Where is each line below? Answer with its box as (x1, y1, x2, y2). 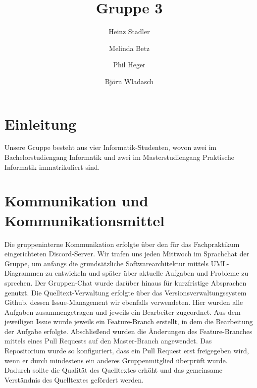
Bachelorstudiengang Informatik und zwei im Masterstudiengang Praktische (4, 152, 235, 162)
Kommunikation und (4, 191, 149, 211)
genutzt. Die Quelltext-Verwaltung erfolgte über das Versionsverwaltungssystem (4, 287, 247, 297)
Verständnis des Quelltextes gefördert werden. (4, 374, 144, 385)
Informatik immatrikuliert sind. (4, 161, 100, 172)
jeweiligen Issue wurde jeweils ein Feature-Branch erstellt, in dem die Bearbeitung (4, 316, 253, 327)
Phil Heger (113, 59, 146, 70)
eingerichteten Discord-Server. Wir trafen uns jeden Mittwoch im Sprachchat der (4, 248, 250, 259)
